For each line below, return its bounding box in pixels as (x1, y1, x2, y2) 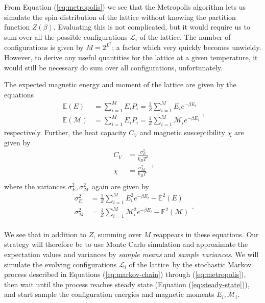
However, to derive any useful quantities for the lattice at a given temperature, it (4, 52, 258, 63)
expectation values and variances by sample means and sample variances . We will (4, 249, 259, 260)
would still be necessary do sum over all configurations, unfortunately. (4, 62, 223, 72)
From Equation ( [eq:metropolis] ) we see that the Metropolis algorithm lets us (4, 2, 246, 12)
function (4, 21, 30, 32)
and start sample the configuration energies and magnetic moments (4, 289, 214, 299)
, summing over (93, 229, 142, 239)
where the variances (4, 181, 66, 191)
